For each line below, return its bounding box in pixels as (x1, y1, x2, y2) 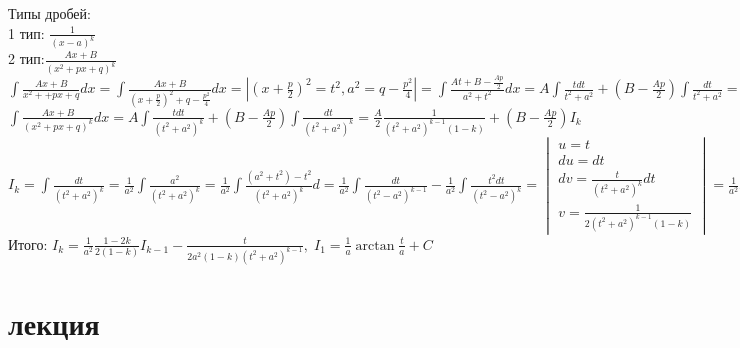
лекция (8, 302, 100, 343)
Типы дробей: (8, 3, 91, 23)
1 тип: (8, 22, 45, 43)
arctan (355, 238, 395, 253)
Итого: (8, 233, 48, 254)
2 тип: (8, 48, 45, 69)
